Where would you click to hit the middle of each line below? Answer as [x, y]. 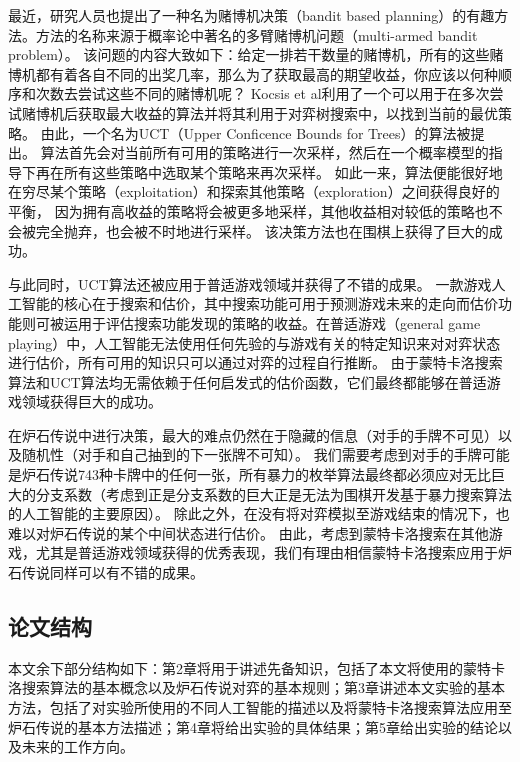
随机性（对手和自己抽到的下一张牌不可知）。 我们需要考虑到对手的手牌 [251, 454]
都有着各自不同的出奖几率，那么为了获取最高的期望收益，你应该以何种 [266, 73]
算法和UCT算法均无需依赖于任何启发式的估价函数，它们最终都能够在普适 [247, 381]
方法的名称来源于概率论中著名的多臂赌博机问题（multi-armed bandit [256, 34]
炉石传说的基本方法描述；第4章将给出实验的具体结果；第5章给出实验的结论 [253, 726]
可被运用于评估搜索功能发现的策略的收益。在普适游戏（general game [258, 322]
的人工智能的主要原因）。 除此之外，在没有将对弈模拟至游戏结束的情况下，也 [259, 513]
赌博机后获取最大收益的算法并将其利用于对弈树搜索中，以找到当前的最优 [259, 112]
